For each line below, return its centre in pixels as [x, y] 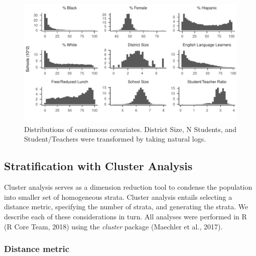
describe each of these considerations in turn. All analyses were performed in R [125, 216]
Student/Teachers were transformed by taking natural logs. [115, 139]
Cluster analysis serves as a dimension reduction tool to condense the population [128, 187]
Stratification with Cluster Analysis [98, 166]
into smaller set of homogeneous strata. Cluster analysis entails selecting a [118, 197]
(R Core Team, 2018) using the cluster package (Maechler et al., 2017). [113, 226]
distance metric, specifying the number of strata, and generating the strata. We [126, 207]
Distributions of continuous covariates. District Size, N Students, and [130, 129]
